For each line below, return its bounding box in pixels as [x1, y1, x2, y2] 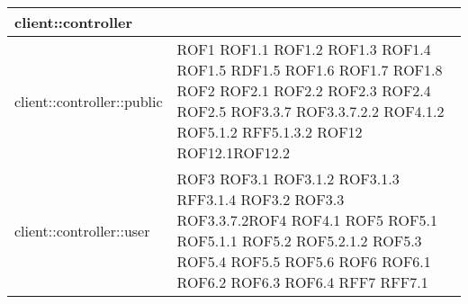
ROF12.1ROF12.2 [176, 142, 290, 163]
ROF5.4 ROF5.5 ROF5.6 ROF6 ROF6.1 [176, 251, 431, 272]
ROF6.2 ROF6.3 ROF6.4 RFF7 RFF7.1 [176, 272, 428, 292]
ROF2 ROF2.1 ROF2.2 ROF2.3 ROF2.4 [176, 80, 431, 101]
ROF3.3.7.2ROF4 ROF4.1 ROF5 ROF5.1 [176, 210, 437, 230]
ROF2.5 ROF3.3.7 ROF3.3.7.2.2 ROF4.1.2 [176, 101, 445, 121]
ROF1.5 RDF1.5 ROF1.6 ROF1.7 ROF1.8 [176, 59, 443, 80]
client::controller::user [14, 219, 150, 241]
